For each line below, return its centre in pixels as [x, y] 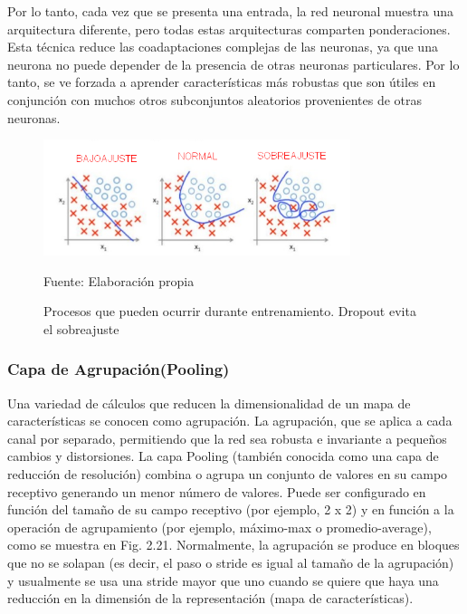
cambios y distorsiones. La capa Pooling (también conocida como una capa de [223, 456]
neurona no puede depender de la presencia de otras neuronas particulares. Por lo [233, 64]
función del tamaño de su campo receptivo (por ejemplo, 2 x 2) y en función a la [231, 509]
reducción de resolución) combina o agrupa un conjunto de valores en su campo [228, 474]
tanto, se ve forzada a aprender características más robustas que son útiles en [222, 82]
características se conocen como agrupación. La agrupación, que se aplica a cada [230, 421]
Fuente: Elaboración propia [119, 280]
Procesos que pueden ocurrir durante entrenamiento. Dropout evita [230, 311]
